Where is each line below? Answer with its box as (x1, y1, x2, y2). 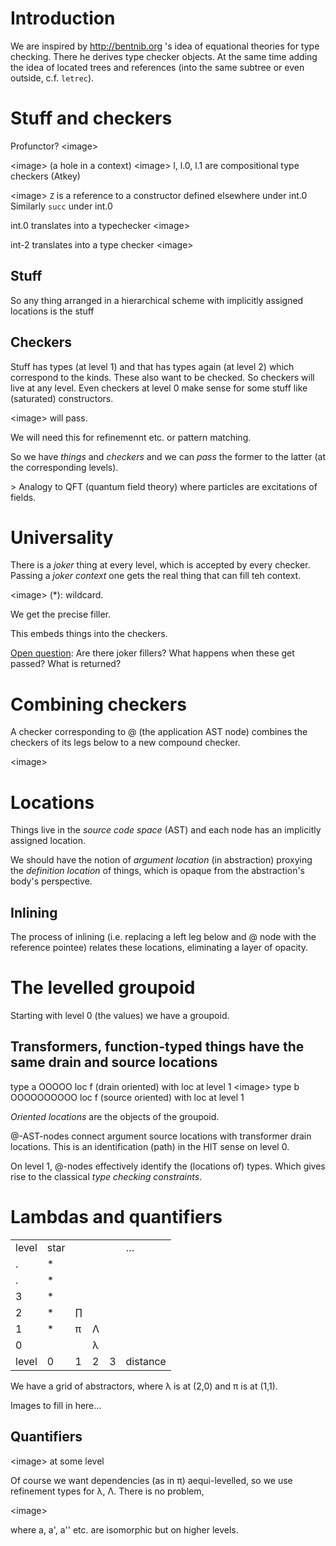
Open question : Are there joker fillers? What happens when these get (10, 647, 295, 659)
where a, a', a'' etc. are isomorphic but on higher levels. (10, 1523, 239, 1536)
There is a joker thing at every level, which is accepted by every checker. (10, 559, 311, 571)
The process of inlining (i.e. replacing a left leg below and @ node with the (10, 931, 317, 943)
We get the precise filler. (10, 608, 112, 621)
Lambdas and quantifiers (10, 1206, 223, 1229)
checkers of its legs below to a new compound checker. (10, 737, 241, 749)
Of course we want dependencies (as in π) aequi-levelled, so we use (10, 1474, 293, 1486)
